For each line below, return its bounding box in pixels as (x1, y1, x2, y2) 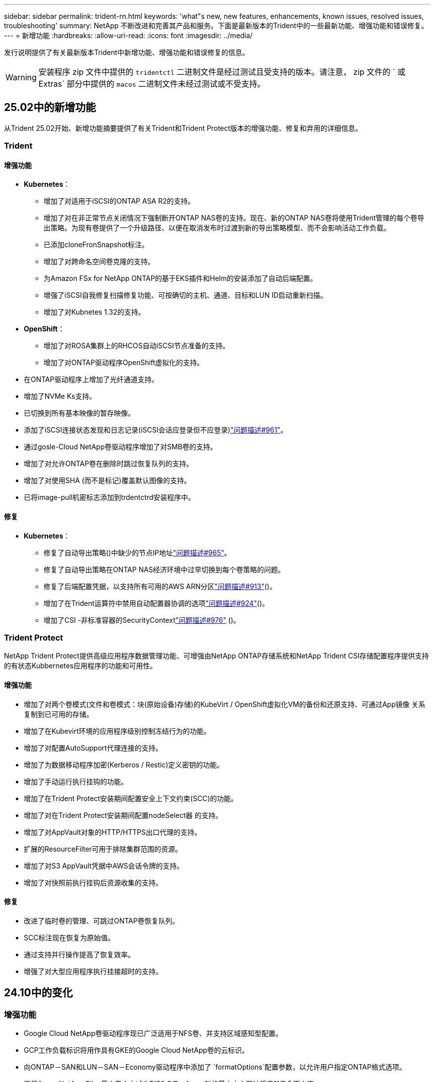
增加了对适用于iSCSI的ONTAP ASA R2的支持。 (44, 197, 195, 206)
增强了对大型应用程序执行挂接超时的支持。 (24, 967, 163, 975)
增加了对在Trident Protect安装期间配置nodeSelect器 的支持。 (24, 811, 222, 819)
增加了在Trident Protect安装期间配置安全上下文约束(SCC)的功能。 (24, 794, 238, 803)
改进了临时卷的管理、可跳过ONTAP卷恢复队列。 (24, 916, 179, 925)
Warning (5, 72, 37, 82)
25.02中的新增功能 (4, 101, 96, 114)
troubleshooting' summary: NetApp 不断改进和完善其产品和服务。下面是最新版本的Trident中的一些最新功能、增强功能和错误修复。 (4, 21, 428, 30)
